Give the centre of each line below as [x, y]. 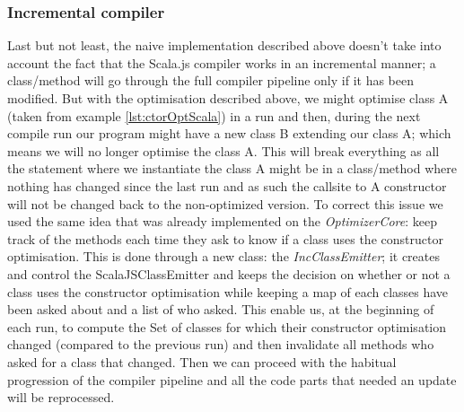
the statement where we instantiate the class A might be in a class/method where [232, 168]
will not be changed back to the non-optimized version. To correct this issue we [225, 203]
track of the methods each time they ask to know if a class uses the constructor [225, 238]
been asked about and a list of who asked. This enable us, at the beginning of [221, 309]
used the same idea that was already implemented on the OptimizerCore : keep [222, 221]
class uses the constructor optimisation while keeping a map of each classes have [228, 291]
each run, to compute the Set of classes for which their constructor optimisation [227, 326]
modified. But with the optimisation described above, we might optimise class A [228, 98]
